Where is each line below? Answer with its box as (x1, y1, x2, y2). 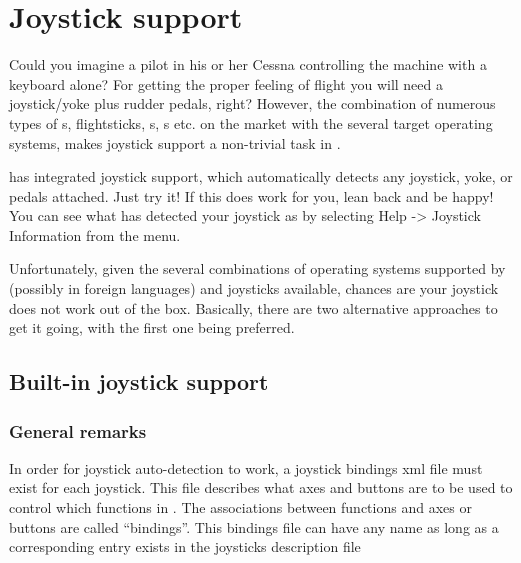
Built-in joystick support (9, 366, 269, 397)
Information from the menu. (9, 224, 181, 245)
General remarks (9, 418, 147, 443)
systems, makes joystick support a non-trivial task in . (9, 132, 341, 153)
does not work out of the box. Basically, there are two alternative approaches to (9, 297, 498, 318)
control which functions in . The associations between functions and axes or (9, 497, 472, 518)
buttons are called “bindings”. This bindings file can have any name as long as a (9, 516, 499, 537)
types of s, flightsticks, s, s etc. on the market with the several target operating (9, 112, 493, 133)
